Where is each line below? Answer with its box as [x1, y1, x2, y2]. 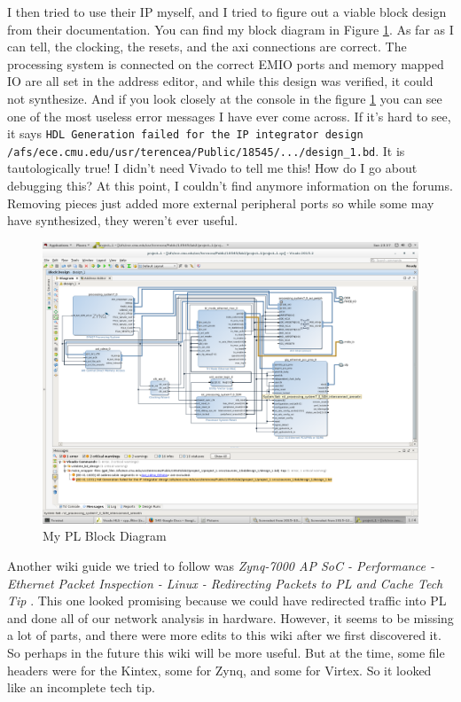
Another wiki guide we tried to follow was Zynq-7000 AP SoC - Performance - [7, 557, 434, 575]
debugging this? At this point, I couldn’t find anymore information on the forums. [7, 176, 453, 195]
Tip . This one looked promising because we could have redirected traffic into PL [7, 591, 447, 610]
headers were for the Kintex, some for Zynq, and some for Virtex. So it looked [7, 660, 432, 679]
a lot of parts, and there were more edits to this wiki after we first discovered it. [7, 626, 441, 644]
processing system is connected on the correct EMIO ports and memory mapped [7, 54, 444, 73]
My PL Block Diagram [43, 526, 167, 545]
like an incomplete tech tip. [7, 678, 155, 697]
